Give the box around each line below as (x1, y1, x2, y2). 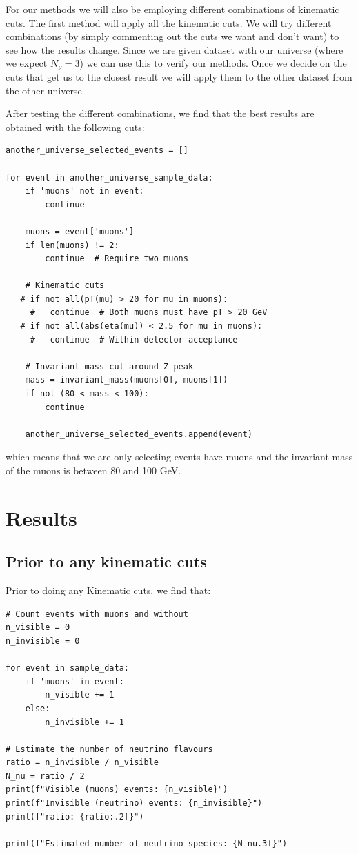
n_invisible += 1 (45, 717, 124, 727)
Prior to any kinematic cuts (6, 551, 207, 572)
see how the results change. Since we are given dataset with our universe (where (6, 42, 344, 57)
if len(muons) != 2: (25, 240, 119, 250)
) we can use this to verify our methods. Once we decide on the (79, 56, 347, 70)
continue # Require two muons (45, 254, 188, 264)
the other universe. (6, 83, 85, 97)
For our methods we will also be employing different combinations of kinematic (6, 2, 339, 16)
